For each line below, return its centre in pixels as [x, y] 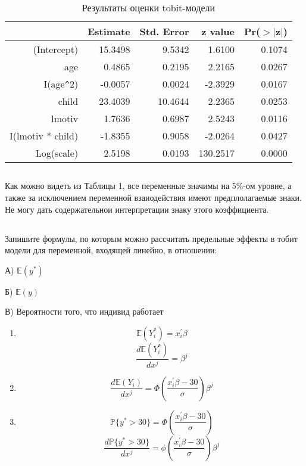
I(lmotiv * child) [44, 136]
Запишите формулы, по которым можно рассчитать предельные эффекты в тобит [151, 238]
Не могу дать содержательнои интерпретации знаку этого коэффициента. [137, 209]
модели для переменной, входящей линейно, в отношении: [111, 250]
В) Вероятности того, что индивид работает [84, 311]
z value [218, 31]
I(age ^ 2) [61, 84]
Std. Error [164, 31]
